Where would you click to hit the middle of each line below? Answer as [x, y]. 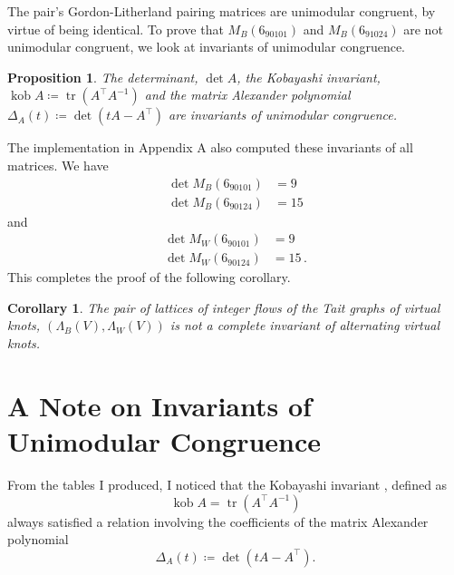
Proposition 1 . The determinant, [103, 77]
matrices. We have [58, 165]
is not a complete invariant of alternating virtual [305, 325]
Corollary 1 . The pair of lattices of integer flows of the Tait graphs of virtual [224, 307]
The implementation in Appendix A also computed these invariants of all [210, 147]
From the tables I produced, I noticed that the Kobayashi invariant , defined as [227, 484]
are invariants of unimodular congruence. [283, 115]
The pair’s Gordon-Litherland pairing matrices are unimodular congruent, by [222, 11]
